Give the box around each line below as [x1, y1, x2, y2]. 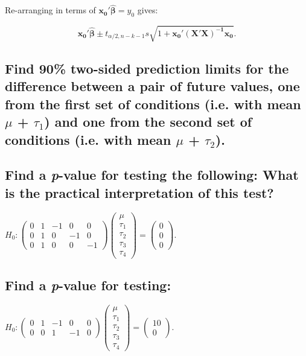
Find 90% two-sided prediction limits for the [5, 59, 289, 77]
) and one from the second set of [44, 112, 252, 131]
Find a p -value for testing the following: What [5, 165, 299, 184]
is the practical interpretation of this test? [5, 183, 274, 202]
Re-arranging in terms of [5, 4, 96, 16]
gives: [137, 4, 158, 16]
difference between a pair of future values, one [5, 77, 300, 95]
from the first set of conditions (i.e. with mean [5, 94, 301, 113]
